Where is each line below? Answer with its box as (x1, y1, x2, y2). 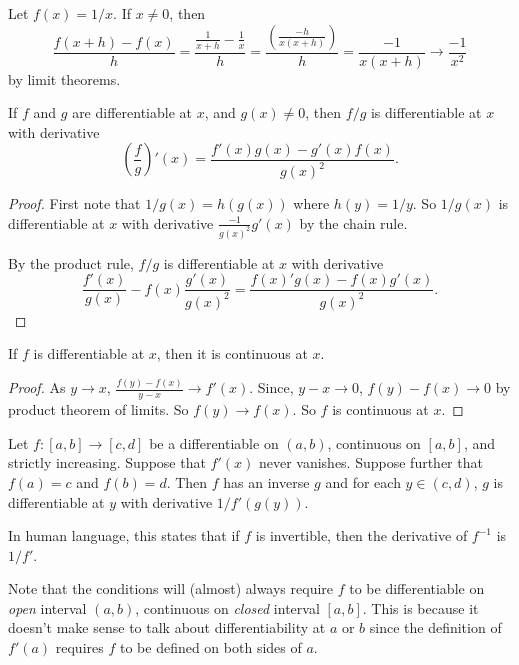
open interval (8, 597, 87, 618)
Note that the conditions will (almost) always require (8, 578, 334, 599)
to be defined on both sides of (119, 637, 302, 658)
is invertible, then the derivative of (255, 525, 468, 546)
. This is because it (362, 597, 479, 618)
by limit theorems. (8, 68, 121, 89)
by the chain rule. (299, 212, 408, 233)
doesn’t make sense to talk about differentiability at (8, 617, 326, 638)
